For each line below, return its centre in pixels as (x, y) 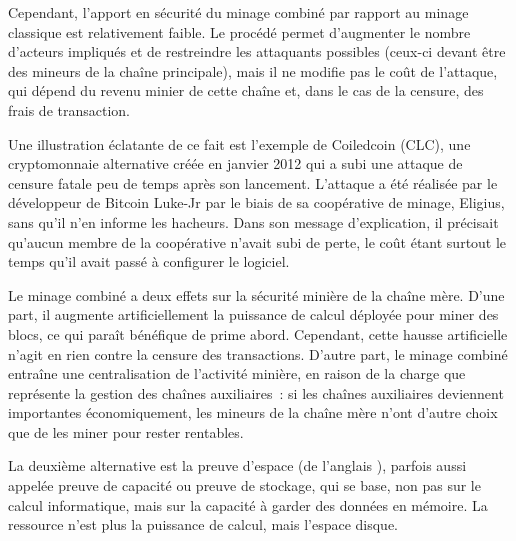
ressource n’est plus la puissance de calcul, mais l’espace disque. (203, 524)
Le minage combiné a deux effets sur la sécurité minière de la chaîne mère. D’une (256, 294)
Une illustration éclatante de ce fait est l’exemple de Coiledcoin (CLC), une (239, 143)
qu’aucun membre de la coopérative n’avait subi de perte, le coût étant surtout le (257, 241)
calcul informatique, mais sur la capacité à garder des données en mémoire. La (248, 504)
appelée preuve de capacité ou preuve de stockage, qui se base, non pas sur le (244, 485)
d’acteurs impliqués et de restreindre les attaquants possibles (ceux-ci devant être (257, 51)
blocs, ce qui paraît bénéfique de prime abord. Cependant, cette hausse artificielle (258, 333)
